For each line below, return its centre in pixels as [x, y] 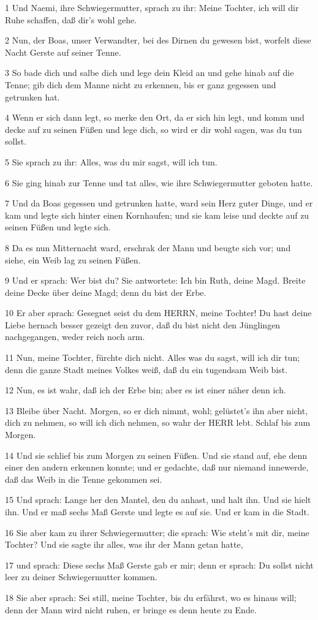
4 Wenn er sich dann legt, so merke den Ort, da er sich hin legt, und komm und [155, 117]
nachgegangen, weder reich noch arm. [75, 337]
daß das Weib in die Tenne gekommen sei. [84, 479]
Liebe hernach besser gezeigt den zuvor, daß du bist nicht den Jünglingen [143, 324]
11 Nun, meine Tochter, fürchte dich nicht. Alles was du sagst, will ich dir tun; [153, 357]
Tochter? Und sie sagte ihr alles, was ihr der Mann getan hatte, [124, 544]
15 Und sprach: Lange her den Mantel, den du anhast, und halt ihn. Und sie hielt [158, 500]
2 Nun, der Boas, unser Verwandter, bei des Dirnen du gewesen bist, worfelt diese [158, 40]
